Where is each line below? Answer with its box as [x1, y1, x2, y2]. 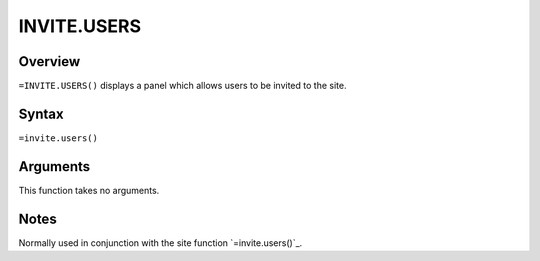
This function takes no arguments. [18, 184, 160, 196]
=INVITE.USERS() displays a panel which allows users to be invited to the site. [18, 80, 347, 92]
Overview [18, 53, 81, 70]
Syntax [18, 105, 64, 122]
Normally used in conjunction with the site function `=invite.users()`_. [18, 236, 303, 249]
